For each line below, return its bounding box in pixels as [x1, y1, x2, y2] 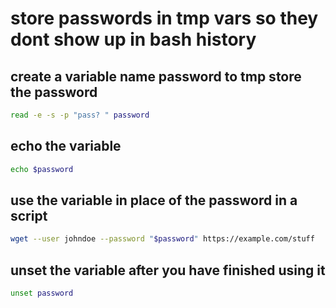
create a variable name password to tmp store [10, 68, 302, 85]
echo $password [10, 164, 74, 174]
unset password [10, 288, 74, 299]
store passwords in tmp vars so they [10, 7, 319, 30]
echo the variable [10, 138, 122, 155]
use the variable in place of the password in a [10, 192, 298, 209]
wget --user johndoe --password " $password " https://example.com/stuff [10, 234, 315, 244]
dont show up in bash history [10, 28, 257, 51]
